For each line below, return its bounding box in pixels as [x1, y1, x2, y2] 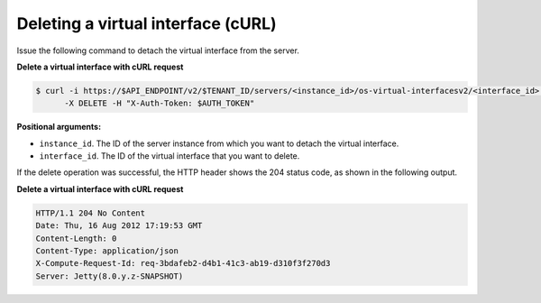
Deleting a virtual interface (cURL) [16, 14, 277, 33]
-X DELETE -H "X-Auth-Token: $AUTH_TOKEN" [64, 98, 255, 108]
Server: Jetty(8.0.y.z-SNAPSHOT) [35, 271, 184, 281]
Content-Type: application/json [35, 246, 179, 256]
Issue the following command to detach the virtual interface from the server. [16, 45, 299, 56]
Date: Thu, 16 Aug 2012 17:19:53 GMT [35, 221, 203, 231]
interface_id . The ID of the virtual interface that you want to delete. [39, 151, 300, 161]
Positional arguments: [16, 122, 102, 133]
